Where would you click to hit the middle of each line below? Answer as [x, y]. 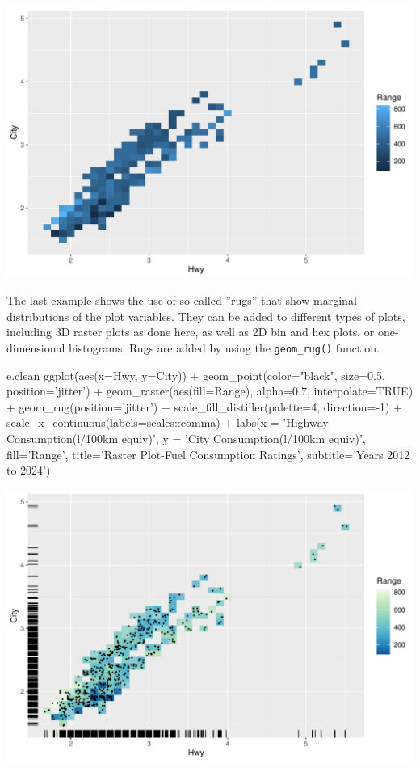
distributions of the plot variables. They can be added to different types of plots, [206, 316]
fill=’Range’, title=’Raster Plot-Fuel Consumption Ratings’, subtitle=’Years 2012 [208, 454]
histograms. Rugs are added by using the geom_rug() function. [224, 348]
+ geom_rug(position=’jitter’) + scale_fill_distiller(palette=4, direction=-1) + [205, 406]
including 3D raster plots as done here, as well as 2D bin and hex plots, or [191, 332]
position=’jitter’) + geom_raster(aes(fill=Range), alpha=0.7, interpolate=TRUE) [210, 391]
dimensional [36, 348]
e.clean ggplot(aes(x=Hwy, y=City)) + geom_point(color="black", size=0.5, [196, 375]
